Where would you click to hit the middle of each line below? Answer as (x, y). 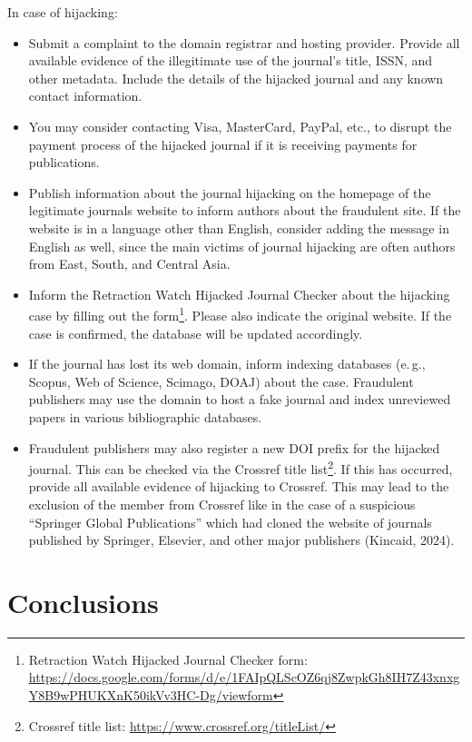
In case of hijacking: (63, 12)
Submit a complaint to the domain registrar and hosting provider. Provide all (244, 42)
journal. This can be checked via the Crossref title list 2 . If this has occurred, (241, 467)
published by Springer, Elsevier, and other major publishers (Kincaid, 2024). (241, 540)
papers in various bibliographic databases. (145, 416)
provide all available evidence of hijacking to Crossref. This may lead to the (239, 486)
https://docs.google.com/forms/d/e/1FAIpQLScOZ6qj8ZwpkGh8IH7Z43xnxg (244, 677)
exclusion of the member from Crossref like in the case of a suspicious (222, 504)
